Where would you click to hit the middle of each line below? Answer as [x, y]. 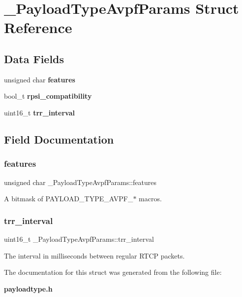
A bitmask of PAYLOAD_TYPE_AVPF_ [69, 199]
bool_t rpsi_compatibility [48, 96]
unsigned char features [40, 79]
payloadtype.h [28, 288]
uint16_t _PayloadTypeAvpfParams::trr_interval [79, 239]
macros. [150, 199]
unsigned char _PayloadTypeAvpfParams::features [80, 182]
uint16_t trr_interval [39, 112]
